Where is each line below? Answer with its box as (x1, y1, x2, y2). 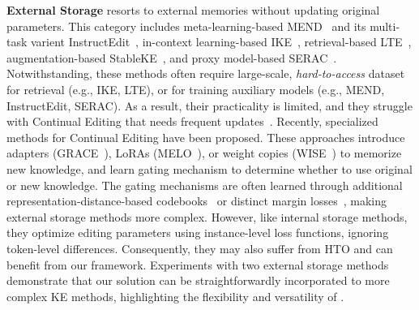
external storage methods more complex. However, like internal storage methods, (6, 208, 408, 225)
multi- (370, 17, 400, 34)
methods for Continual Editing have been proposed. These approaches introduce (6, 128, 405, 145)
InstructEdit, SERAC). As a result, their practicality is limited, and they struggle (6, 97, 413, 114)
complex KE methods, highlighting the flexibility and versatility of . (6, 287, 344, 304)
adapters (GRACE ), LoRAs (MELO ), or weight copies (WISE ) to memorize (6, 144, 402, 161)
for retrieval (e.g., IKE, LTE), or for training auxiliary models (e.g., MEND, (6, 80, 385, 97)
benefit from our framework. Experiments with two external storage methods (6, 256, 389, 273)
